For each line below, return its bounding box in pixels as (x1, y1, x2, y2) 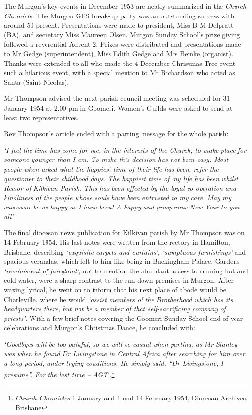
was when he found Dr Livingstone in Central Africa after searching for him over (4, 348, 245, 358)
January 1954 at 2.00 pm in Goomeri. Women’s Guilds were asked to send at (4, 102, 233, 112)
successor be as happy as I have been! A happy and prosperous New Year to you (4, 202, 240, 212)
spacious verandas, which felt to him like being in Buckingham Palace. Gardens (4, 256, 240, 266)
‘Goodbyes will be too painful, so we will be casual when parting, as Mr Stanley (4, 339, 237, 349)
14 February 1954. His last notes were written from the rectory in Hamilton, (4, 237, 230, 247)
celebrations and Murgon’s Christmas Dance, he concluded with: (4, 322, 195, 333)
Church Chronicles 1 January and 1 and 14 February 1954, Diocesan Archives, (15, 393, 248, 403)
